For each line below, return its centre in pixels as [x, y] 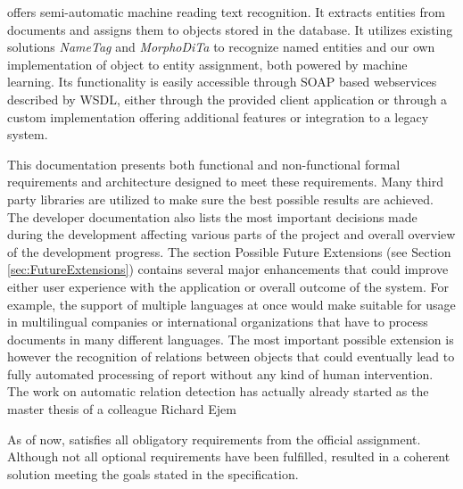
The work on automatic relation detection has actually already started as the [218, 391]
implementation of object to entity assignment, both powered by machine [207, 64]
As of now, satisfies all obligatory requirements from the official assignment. [214, 439]
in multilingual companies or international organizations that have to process [218, 322]
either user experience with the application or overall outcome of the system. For [228, 286]
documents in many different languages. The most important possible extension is [231, 339]
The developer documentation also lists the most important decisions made [212, 216]
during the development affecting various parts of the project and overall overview [231, 234]
